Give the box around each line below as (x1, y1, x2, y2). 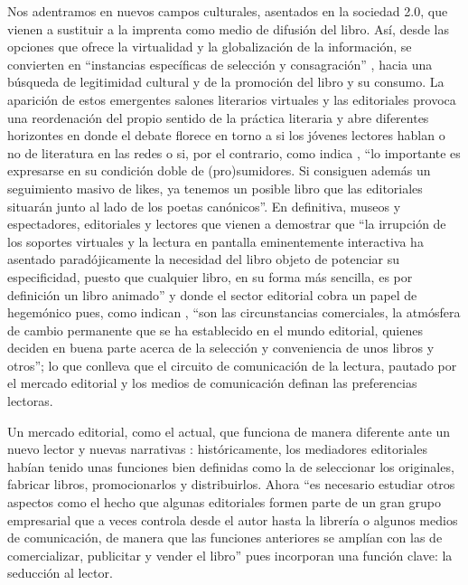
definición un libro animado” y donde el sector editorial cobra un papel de (7, 285, 417, 304)
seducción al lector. (7, 563, 113, 582)
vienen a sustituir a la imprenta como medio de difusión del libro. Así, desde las (7, 19, 450, 38)
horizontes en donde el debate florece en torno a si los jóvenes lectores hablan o (7, 126, 445, 145)
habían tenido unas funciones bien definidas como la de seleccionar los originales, (7, 457, 454, 476)
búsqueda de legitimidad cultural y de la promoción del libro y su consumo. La (7, 72, 445, 91)
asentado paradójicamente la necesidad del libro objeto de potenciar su (7, 250, 399, 269)
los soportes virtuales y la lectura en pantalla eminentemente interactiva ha (7, 231, 424, 250)
